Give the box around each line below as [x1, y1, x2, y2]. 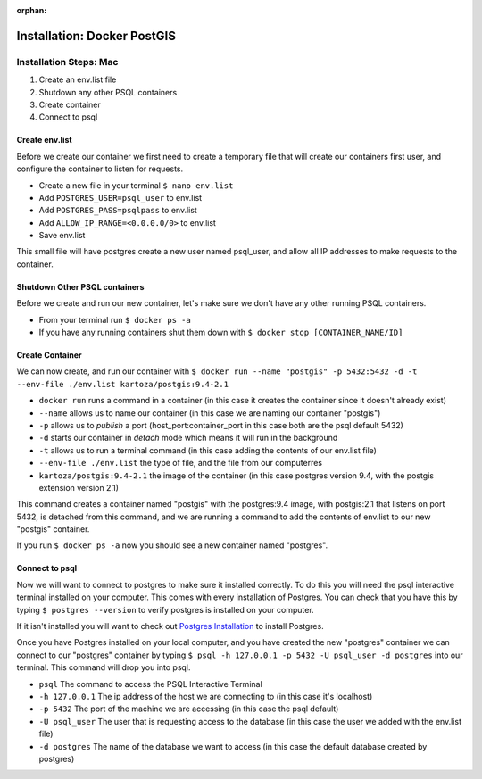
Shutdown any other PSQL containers [38, 87, 178, 97]
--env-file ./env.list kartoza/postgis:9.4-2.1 [16, 379, 229, 389]
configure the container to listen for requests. [16, 163, 184, 174]
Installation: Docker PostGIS [16, 28, 176, 44]
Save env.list [38, 230, 86, 241]
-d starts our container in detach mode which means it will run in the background [38, 433, 338, 443]
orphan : [16, 5, 47, 15]
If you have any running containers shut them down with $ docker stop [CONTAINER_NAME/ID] [38, 327, 403, 338]
